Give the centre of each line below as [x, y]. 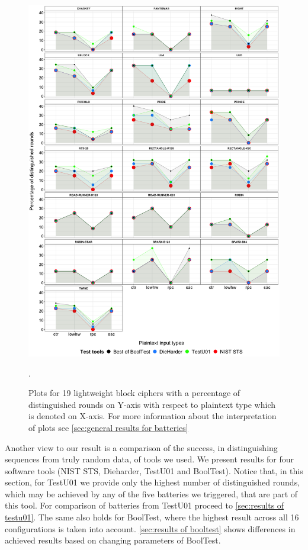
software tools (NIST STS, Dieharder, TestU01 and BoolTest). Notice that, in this [154, 470]
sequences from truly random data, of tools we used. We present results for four [150, 459]
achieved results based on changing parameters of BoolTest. [113, 540]
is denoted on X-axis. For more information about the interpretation [153, 416]
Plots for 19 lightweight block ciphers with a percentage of [134, 393]
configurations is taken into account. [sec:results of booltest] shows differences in [150, 528]
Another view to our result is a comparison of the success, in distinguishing [141, 447]
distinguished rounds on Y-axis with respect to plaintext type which [152, 404]
